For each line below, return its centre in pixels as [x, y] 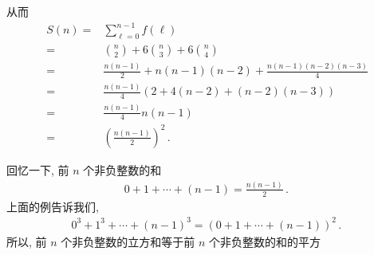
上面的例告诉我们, [53, 206]
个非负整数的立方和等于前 [128, 241]
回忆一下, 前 [38, 170]
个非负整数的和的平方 [265, 241]
